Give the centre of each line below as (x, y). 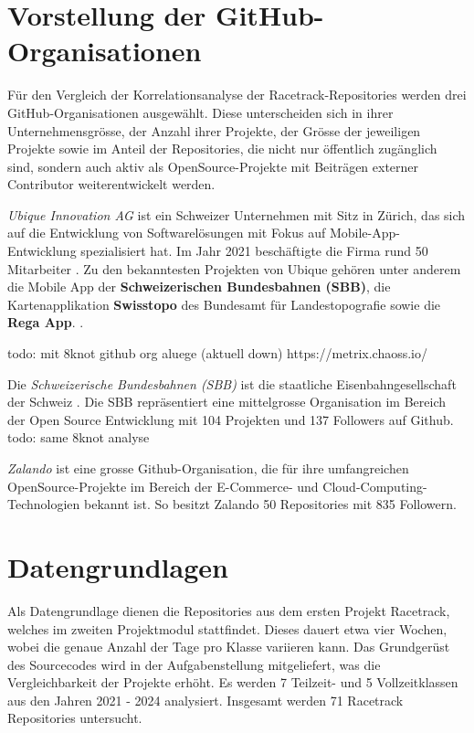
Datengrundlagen (118, 566)
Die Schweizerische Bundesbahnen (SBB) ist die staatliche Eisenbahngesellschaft (232, 383)
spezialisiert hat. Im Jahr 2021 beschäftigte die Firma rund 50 (254, 251)
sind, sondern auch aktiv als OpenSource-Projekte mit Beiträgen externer (213, 166)
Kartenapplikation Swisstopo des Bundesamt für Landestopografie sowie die (224, 304)
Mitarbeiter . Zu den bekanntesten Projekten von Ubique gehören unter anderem (234, 268)
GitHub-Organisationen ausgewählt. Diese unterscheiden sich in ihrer (200, 112)
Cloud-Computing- (375, 486)
